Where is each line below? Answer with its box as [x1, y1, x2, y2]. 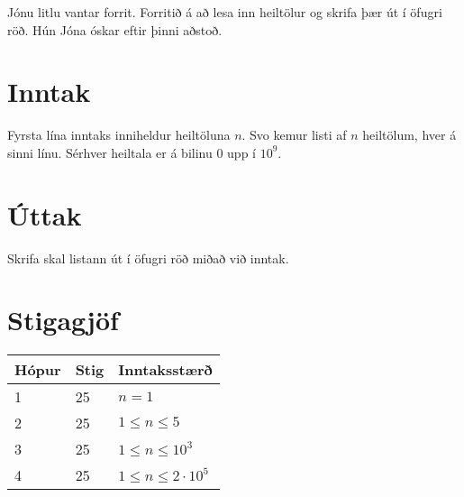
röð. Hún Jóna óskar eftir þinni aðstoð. [7, 20, 223, 39]
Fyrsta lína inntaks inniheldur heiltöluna [7, 125, 231, 144]
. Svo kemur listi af [241, 125, 347, 144]
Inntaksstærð [118, 359, 213, 381]
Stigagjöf [7, 301, 119, 338]
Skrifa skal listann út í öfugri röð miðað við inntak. [7, 248, 289, 267]
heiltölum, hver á [362, 125, 457, 144]
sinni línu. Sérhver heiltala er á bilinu [7, 143, 213, 161]
